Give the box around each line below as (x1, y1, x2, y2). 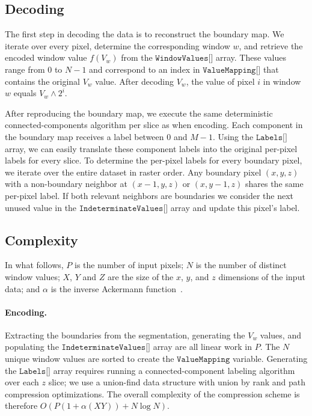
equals (13, 87, 37, 99)
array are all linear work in (153, 340, 252, 353)
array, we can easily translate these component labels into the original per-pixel (5, 142, 298, 154)
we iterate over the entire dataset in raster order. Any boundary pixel (5, 165, 262, 178)
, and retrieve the (239, 39, 303, 52)
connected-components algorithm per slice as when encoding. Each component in (5, 118, 303, 131)
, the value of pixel (186, 75, 255, 87)
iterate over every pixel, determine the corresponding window (5, 39, 230, 52)
